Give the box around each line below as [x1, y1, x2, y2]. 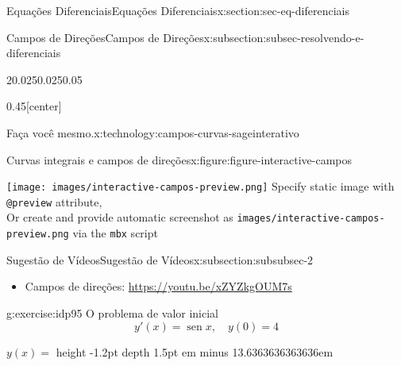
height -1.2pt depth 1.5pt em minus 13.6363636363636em [56, 343, 334, 360]
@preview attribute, [6, 193, 102, 210]
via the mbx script [72, 225, 158, 241]
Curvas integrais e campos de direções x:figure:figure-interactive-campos [6, 151, 352, 168]
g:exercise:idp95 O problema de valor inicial [6, 304, 218, 321]
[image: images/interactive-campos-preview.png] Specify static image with [6, 178, 395, 195]
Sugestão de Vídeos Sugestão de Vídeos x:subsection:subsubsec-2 [6, 251, 314, 268]
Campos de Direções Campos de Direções [6, 29, 204, 45]
